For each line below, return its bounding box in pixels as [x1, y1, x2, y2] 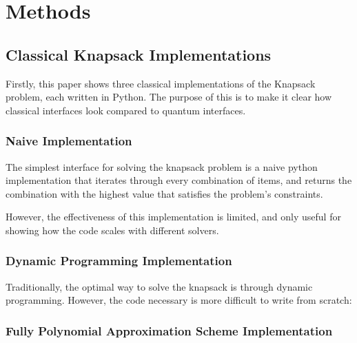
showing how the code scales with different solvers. [6, 222, 219, 237]
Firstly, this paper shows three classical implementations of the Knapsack [6, 76, 316, 90]
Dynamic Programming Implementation [6, 252, 232, 269]
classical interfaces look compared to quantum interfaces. [6, 103, 246, 117]
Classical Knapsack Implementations [6, 43, 272, 65]
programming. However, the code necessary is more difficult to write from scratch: [6, 293, 352, 307]
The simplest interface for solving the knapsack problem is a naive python [6, 159, 318, 174]
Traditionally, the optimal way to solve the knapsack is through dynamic [6, 279, 313, 293]
